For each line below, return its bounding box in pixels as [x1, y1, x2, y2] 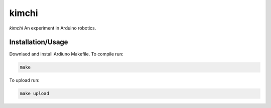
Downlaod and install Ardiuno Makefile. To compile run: [9, 51, 123, 57]
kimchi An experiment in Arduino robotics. [9, 25, 96, 31]
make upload [20, 90, 50, 96]
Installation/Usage [9, 38, 68, 46]
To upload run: [9, 77, 40, 83]
